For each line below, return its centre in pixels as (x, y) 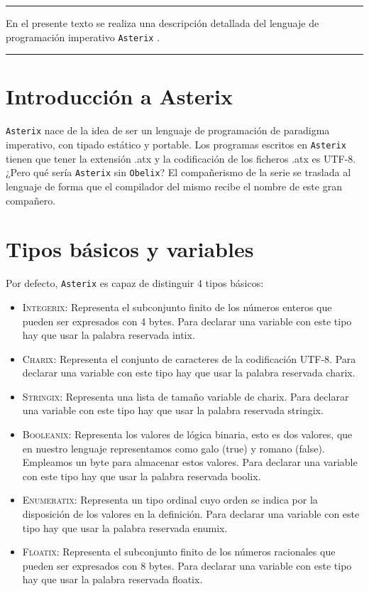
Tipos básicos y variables (130, 249)
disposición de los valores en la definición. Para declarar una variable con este (191, 514)
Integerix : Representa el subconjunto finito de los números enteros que (177, 307)
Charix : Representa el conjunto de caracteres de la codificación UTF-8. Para (189, 358)
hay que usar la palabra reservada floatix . (112, 579)
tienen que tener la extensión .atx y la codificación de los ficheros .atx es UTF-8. (181, 158)
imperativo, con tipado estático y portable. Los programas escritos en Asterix (176, 145)
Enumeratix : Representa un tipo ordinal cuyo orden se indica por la (170, 500)
